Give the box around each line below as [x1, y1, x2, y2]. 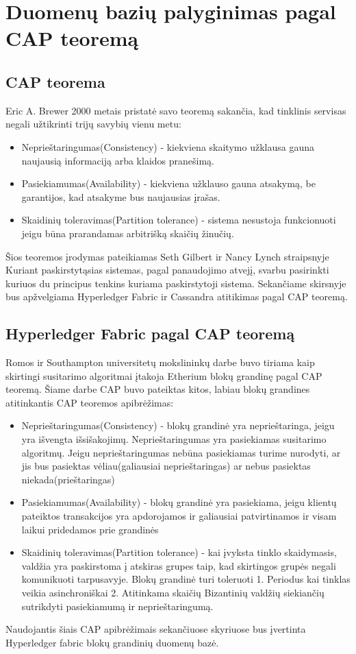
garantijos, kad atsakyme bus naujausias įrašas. [21, 189, 220, 204]
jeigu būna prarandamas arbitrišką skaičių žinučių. [21, 226, 234, 240]
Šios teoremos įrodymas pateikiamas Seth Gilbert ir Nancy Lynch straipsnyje [5, 249, 329, 263]
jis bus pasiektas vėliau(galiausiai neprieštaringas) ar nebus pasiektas [21, 459, 311, 473]
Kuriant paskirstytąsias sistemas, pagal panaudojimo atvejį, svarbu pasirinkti [5, 263, 329, 277]
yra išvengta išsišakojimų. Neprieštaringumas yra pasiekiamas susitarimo [21, 432, 327, 446]
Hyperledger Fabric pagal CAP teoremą [5, 323, 295, 344]
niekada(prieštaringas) [21, 472, 115, 486]
